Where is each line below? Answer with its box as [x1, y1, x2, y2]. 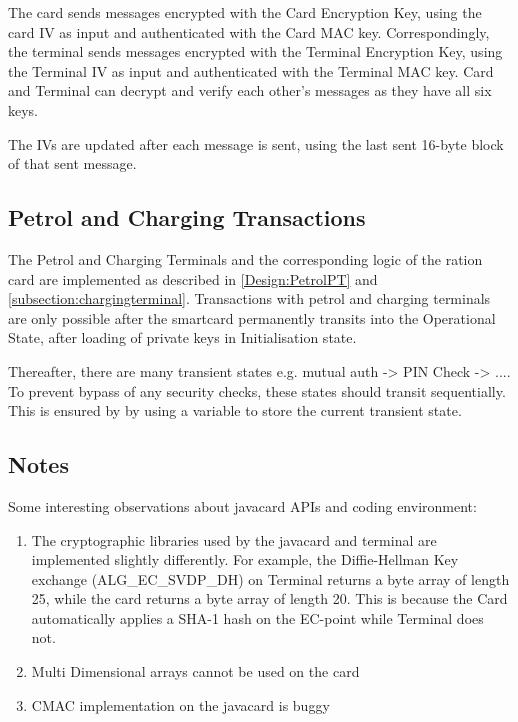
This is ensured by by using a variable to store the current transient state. [8, 400, 462, 421]
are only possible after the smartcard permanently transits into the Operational [8, 307, 496, 328]
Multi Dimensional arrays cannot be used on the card [31, 661, 360, 682]
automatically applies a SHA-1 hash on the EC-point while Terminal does [31, 607, 484, 628]
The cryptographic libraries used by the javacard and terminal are [31, 529, 437, 550]
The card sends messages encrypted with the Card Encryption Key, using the [8, 2, 482, 22]
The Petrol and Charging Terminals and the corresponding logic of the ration [8, 248, 483, 269]
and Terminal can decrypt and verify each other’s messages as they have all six [8, 80, 492, 101]
